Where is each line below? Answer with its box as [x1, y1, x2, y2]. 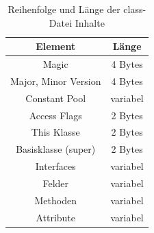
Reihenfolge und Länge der [8, 2, 120, 16]
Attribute [36, 210, 76, 224]
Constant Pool [25, 90, 86, 105]
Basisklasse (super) [16, 142, 96, 156]
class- [123, 2, 146, 16]
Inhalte [75, 15, 105, 29]
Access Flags [29, 108, 82, 122]
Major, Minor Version [10, 73, 101, 88]
